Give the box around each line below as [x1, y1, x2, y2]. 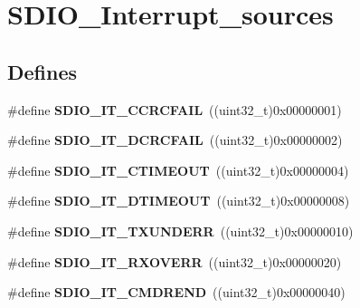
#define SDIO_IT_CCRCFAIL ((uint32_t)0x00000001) [7, 100, 342, 119]
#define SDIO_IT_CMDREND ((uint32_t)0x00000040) [7, 283, 346, 302]
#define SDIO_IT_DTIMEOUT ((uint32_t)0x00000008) [7, 191, 350, 210]
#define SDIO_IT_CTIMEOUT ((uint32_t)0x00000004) [7, 160, 349, 179]
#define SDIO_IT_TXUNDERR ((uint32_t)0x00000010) [7, 221, 354, 240]
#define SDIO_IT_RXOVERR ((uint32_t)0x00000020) [7, 252, 342, 271]
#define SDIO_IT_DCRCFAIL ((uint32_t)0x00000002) [7, 130, 343, 149]
